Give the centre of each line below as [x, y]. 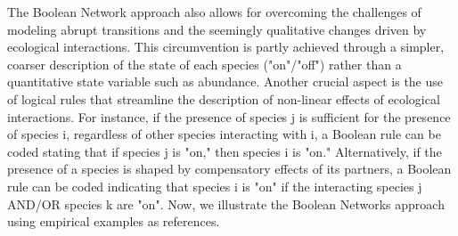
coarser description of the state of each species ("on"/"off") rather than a [204, 64]
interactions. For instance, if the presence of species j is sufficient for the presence [229, 116]
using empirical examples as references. [114, 221]
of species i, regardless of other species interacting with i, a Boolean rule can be [224, 134]
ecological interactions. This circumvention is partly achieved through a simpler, [226, 47]
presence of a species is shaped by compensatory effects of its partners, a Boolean [229, 169]
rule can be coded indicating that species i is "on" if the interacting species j [215, 186]
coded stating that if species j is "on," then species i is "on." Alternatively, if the [225, 151]
